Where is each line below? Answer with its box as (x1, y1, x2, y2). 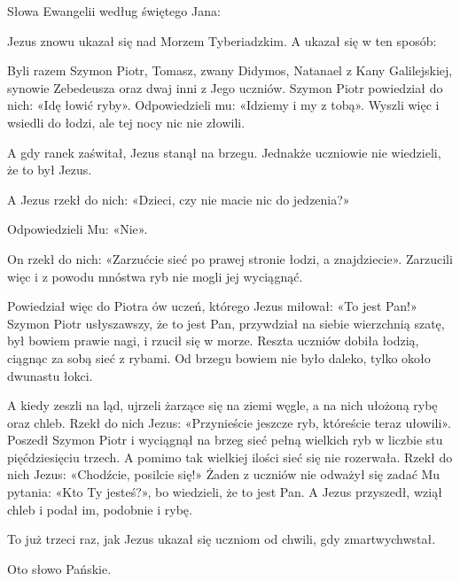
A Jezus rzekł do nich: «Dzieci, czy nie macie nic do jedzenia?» (7, 190, 350, 208)
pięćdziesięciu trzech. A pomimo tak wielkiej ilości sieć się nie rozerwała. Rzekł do (7, 447, 453, 466)
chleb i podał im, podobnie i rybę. (7, 500, 192, 518)
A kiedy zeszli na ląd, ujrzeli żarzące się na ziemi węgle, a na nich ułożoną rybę (7, 396, 438, 414)
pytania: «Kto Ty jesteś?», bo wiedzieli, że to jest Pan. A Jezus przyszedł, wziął (7, 483, 442, 501)
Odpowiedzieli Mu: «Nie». (7, 220, 148, 238)
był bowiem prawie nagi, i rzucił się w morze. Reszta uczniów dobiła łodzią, (7, 331, 419, 350)
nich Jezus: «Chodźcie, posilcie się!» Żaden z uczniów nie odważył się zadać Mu (7, 465, 441, 484)
